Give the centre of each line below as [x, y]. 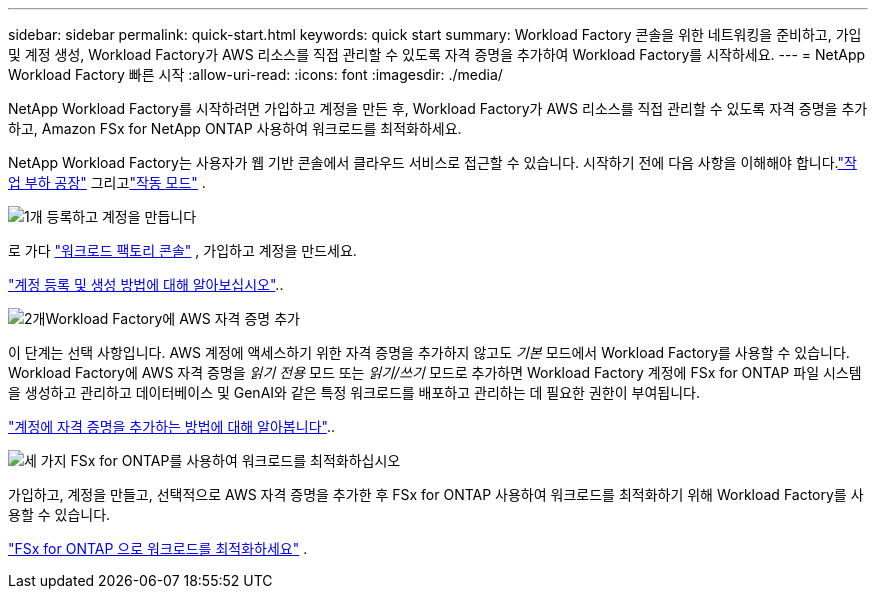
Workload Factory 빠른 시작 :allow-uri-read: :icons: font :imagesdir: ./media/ [255, 74]
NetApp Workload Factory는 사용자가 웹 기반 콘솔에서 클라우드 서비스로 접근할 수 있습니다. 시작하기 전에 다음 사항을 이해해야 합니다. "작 [432, 162]
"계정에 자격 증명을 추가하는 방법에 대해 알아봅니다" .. [171, 426]
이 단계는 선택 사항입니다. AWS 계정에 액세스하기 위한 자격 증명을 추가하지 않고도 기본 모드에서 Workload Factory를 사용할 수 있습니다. [429, 352]
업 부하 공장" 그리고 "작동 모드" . [107, 182]
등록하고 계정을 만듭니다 [121, 216]
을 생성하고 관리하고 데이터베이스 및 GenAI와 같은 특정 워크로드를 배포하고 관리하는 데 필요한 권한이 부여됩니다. [354, 392]
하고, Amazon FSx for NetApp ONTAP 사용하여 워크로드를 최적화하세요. [235, 128]
